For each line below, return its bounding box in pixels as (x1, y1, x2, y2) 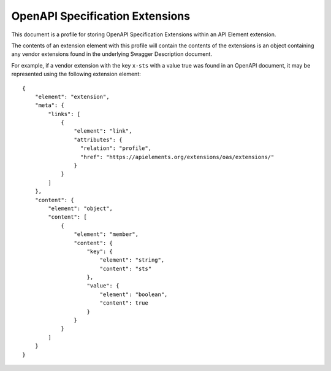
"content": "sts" (99, 265, 152, 272)
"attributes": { (74, 136, 123, 143)
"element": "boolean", (99, 291, 168, 298)
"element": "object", (48, 205, 113, 212)
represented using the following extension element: (11, 71, 141, 78)
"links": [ (48, 111, 81, 117)
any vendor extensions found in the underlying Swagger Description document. (11, 50, 213, 58)
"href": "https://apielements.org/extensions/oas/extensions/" (80, 154, 275, 160)
